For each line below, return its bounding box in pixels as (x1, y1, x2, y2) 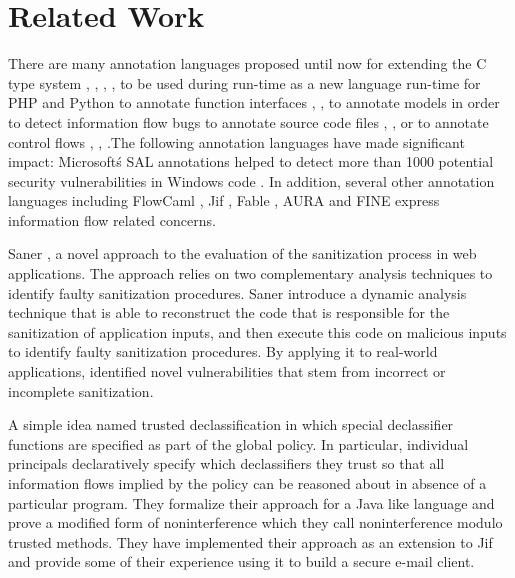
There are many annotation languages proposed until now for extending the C (8, 53, 487, 74)
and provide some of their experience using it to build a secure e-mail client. (8, 551, 475, 572)
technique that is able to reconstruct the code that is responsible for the (8, 302, 450, 323)
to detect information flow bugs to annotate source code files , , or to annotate (8, 111, 489, 132)
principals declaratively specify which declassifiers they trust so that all (8, 453, 445, 474)
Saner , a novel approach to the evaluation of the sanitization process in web (8, 243, 477, 264)
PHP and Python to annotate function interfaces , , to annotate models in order (8, 92, 500, 113)
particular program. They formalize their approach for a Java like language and (8, 492, 495, 513)
